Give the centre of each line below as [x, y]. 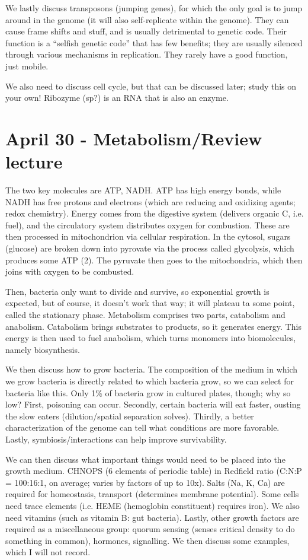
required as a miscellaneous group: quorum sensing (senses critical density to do [150, 529]
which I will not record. [48, 552]
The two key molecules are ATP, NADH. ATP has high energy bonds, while [143, 190]
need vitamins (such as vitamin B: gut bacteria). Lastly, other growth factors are [152, 517]
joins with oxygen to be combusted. [70, 271]
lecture [34, 162]
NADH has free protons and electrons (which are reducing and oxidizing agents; [150, 201]
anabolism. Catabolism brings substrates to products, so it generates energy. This [153, 326]
